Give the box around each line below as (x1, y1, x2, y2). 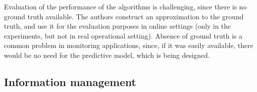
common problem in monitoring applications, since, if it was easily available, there (4, 40, 254, 50)
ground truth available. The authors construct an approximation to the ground (4, 11, 244, 21)
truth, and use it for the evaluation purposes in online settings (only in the (4, 21, 231, 31)
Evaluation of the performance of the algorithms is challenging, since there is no (4, 1, 247, 11)
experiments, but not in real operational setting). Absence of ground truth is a (4, 30, 243, 41)
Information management (4, 74, 136, 89)
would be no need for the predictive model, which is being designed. (4, 49, 210, 60)
